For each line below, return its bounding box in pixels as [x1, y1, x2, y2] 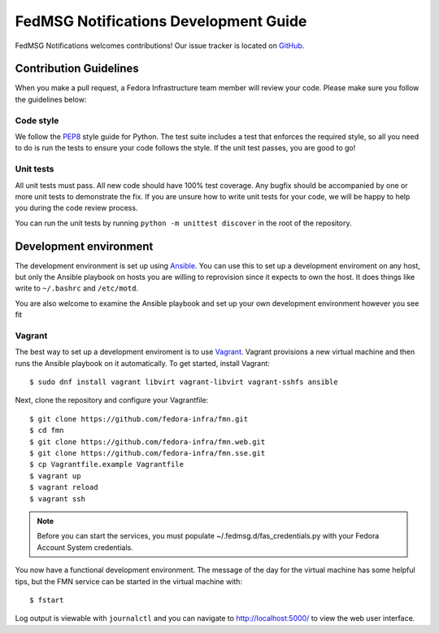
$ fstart [29, 595, 64, 605]
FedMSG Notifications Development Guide [15, 12, 307, 30]
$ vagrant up [29, 471, 81, 480]
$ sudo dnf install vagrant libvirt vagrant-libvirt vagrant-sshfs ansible [29, 378, 338, 386]
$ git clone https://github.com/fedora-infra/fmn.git [29, 414, 248, 423]
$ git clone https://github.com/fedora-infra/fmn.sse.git [29, 448, 266, 458]
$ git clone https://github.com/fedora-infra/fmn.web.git [29, 437, 266, 447]
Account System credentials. [37, 542, 134, 552]
